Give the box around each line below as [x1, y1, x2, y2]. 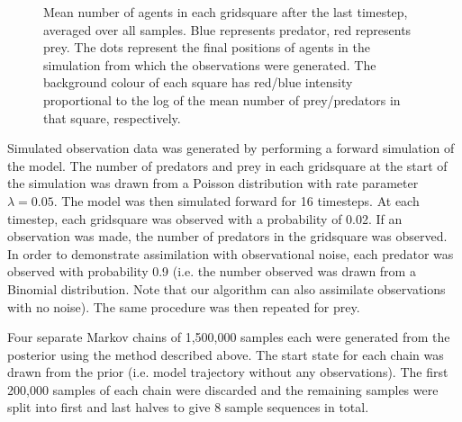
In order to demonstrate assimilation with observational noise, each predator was [7, 244, 454, 263]
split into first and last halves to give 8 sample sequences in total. [7, 398, 369, 417]
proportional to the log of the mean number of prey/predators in [43, 90, 401, 109]
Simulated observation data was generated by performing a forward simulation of [7, 139, 455, 157]
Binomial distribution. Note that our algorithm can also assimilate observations [7, 279, 446, 298]
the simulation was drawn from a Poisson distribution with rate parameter [7, 174, 419, 193]
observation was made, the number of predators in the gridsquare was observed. [7, 227, 448, 246]
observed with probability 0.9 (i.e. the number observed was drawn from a [7, 262, 416, 281]
